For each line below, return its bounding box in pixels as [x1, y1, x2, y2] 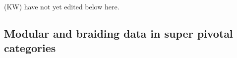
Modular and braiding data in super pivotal [4, 25, 233, 41]
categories [4, 40, 56, 56]
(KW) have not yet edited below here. [4, 1, 119, 11]
